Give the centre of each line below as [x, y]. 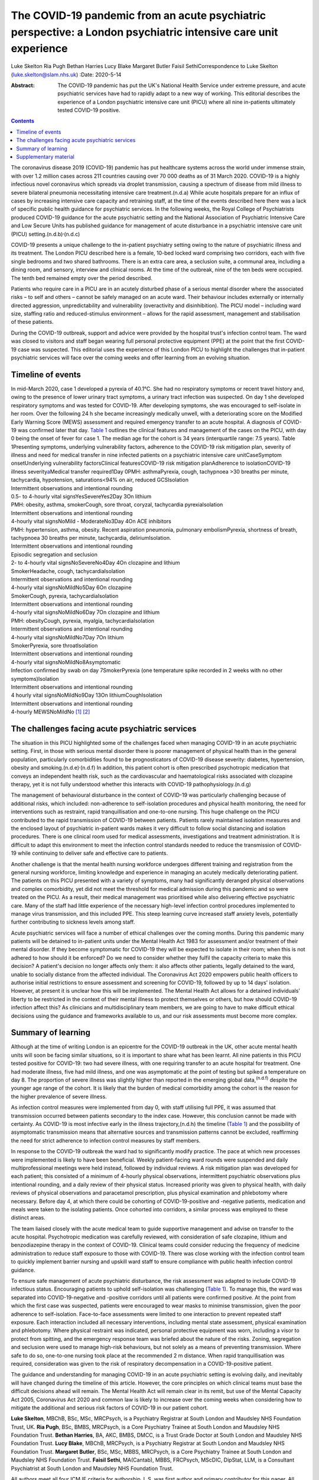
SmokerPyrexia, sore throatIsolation [54, 646]
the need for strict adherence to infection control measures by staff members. [106, 1140]
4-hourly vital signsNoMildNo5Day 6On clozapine [71, 588]
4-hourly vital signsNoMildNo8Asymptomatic [66, 662]
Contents [23, 121]
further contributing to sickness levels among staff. [73, 922]
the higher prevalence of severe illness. [59, 1096]
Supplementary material [45, 157]
